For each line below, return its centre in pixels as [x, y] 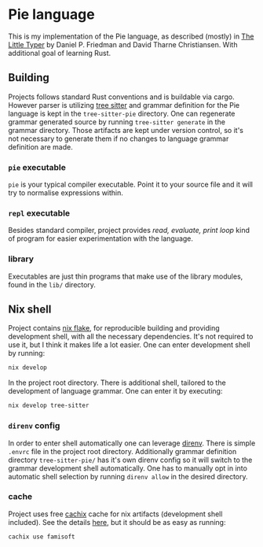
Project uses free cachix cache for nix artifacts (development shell [115, 514]
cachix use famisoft [42, 537]
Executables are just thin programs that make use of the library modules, [126, 276]
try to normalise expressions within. [66, 193]
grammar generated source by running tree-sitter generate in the [117, 122]
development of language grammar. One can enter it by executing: [115, 391]
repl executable [39, 213]
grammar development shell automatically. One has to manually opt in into [128, 468]
